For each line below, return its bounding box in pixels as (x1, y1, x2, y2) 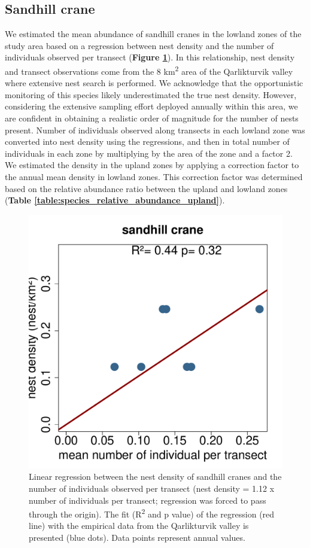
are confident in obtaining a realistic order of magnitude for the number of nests (5, 112, 299, 124)
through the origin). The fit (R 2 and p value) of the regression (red (29, 506, 275, 520)
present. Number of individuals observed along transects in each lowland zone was (5, 123, 305, 136)
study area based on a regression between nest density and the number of (5, 39, 274, 51)
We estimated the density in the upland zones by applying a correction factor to (5, 159, 299, 171)
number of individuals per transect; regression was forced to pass (29, 494, 266, 506)
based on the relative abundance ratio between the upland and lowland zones (5, 182, 288, 194)
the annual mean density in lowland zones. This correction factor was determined (5, 170, 303, 182)
